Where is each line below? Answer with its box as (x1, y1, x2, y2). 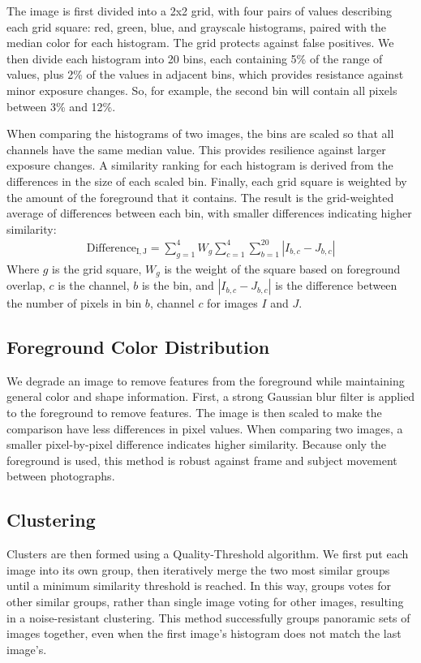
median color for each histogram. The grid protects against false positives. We (6, 34, 394, 51)
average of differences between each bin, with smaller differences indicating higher (6, 204, 412, 222)
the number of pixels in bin (6, 295, 142, 312)
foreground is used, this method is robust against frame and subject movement (6, 451, 397, 468)
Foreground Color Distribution (6, 334, 270, 359)
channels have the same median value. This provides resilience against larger (6, 140, 386, 157)
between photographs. (6, 467, 115, 484)
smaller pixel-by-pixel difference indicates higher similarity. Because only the (6, 436, 387, 453)
